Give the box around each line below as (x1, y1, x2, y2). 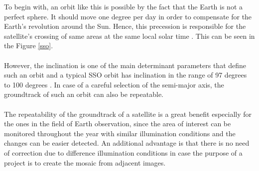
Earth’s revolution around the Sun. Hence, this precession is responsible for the (4, 21, 246, 31)
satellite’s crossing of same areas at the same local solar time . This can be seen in (4, 30, 255, 41)
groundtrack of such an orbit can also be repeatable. (4, 89, 163, 99)
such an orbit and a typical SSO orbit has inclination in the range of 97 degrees (4, 70, 247, 80)
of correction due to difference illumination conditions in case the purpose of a (4, 147, 243, 158)
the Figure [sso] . (4, 40, 53, 51)
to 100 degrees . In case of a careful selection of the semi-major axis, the (4, 79, 224, 89)
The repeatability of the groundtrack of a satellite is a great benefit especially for (4, 108, 252, 119)
